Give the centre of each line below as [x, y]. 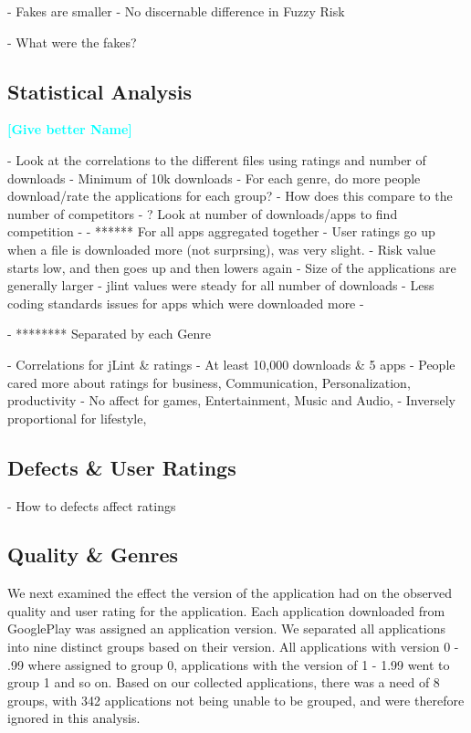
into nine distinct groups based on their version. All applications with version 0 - [233, 647]
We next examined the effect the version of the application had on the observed [230, 593]
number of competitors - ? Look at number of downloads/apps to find [203, 213]
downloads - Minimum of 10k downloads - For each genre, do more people [214, 178]
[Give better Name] [70, 129]
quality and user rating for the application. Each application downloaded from [226, 610]
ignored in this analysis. [74, 718]
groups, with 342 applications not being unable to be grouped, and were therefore [236, 700]
